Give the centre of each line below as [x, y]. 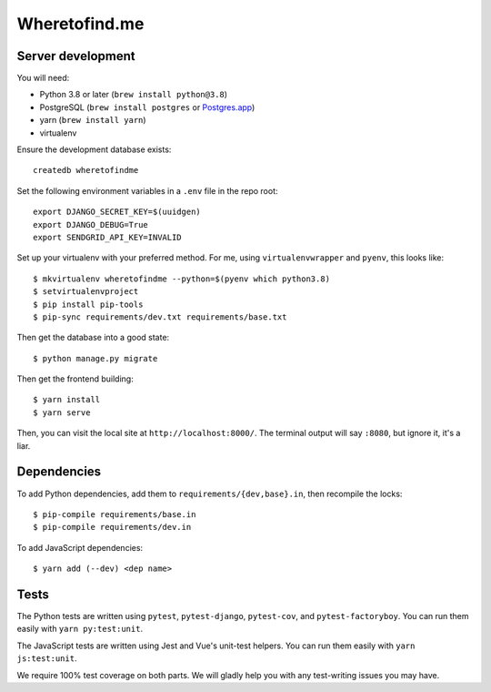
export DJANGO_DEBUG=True [91, 224]
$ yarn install [67, 400]
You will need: [43, 78]
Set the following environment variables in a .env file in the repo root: [147, 190]
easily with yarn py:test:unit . [80, 629]
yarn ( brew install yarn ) [93, 120]
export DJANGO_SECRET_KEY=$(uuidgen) [117, 212]
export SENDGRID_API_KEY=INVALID [107, 237]
